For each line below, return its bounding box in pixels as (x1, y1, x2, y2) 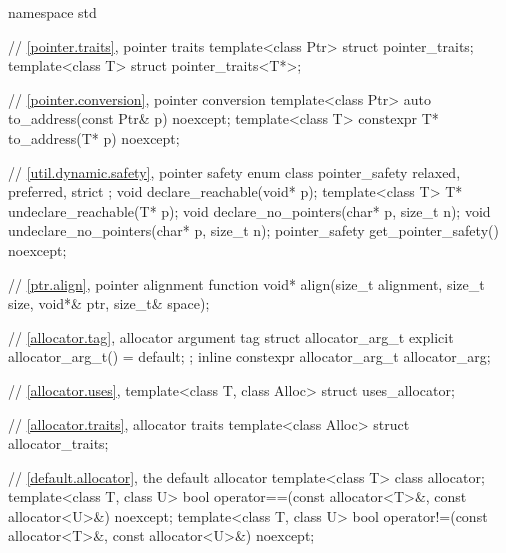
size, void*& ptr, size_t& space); (8, 293, 210, 314)
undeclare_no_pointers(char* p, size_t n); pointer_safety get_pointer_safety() (8, 220, 499, 241)
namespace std (8, 2, 97, 22)
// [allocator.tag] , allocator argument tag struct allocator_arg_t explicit (8, 326, 454, 347)
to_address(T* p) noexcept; (8, 127, 180, 148)
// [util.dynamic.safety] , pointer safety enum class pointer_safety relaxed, (8, 161, 461, 182)
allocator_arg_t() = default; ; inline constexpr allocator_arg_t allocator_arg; (8, 346, 491, 367)
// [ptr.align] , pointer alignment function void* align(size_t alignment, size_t (8, 273, 485, 294)
